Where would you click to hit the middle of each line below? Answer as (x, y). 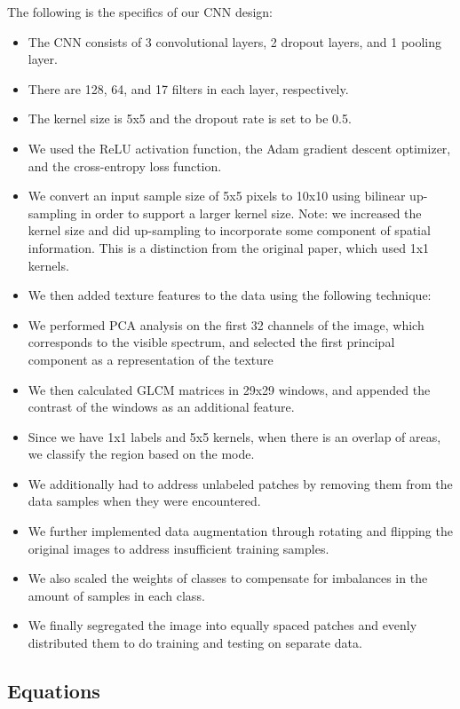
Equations (54, 691)
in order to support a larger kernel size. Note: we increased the (251, 213)
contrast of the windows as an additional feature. (161, 407)
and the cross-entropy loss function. (125, 165)
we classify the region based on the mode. (141, 454)
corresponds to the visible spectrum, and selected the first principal (211, 342)
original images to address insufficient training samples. (178, 548)
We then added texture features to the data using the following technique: (230, 295)
